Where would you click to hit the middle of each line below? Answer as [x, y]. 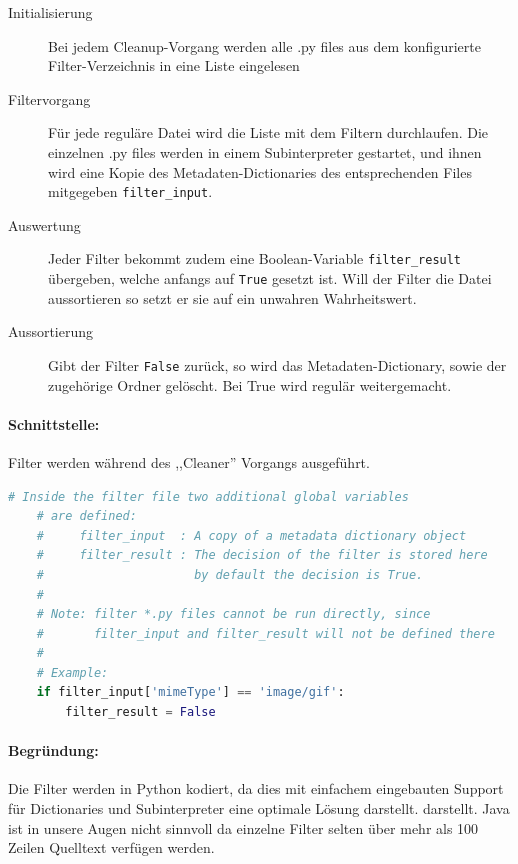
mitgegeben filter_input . [130, 191]
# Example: [72, 672]
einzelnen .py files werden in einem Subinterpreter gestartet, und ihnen [265, 151]
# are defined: [86, 516]
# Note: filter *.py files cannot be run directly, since [233, 614]
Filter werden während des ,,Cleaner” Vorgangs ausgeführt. [189, 461]
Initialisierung [50, 12]
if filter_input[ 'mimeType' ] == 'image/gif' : [190, 692]
